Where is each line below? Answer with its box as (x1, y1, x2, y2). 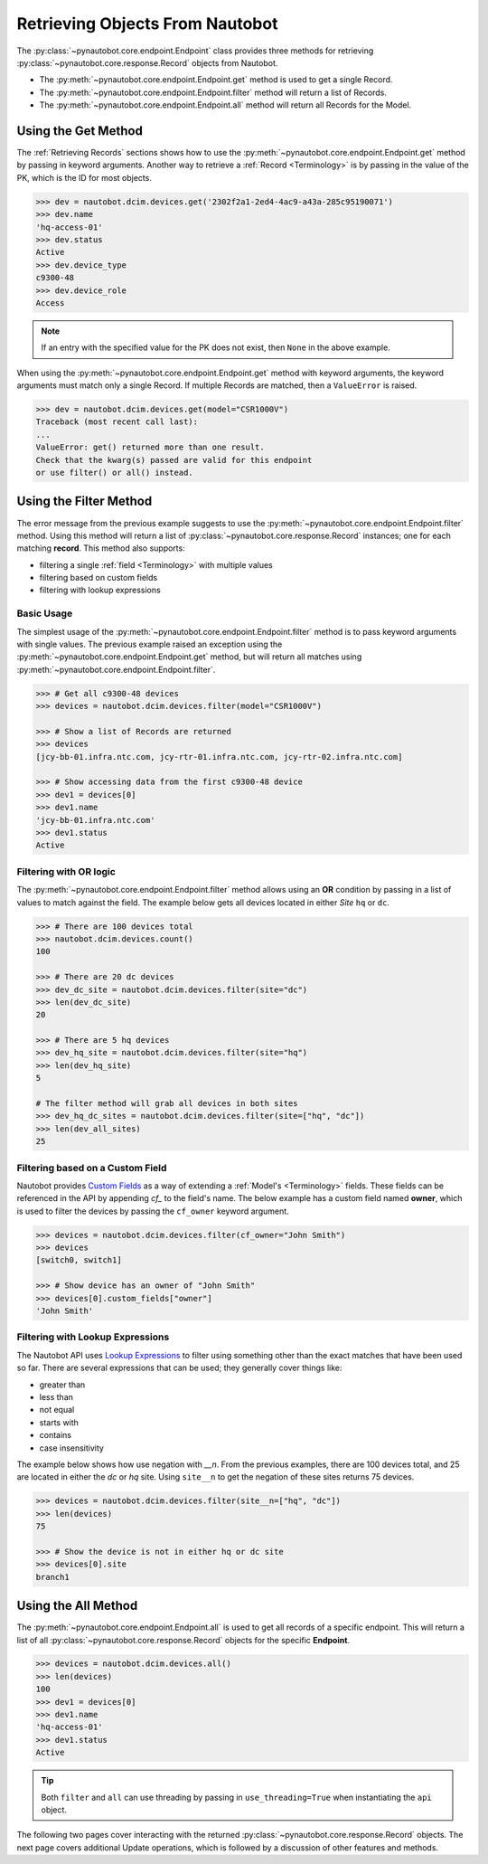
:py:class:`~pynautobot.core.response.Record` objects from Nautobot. (16, 57, 278, 68)
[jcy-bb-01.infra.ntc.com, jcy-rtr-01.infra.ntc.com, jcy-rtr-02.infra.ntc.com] (35, 752, 403, 762)
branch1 (35, 1572, 70, 1582)
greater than (39, 1379, 86, 1390)
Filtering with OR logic (16, 865, 117, 877)
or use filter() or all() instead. (35, 468, 193, 478)
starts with (39, 1416, 79, 1428)
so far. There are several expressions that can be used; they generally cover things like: (16, 1362, 343, 1374)
